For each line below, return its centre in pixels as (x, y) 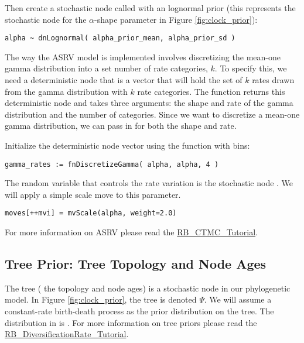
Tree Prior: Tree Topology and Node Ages (136, 264)
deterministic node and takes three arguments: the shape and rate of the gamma (149, 103)
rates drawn (273, 80)
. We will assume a (238, 299)
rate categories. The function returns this (211, 91)
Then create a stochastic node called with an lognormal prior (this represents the (150, 8)
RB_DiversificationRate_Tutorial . (67, 334)
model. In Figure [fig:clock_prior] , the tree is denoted (101, 299)
